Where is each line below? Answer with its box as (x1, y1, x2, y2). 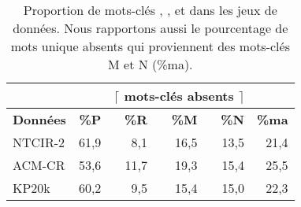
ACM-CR (13, 156, 65, 174)
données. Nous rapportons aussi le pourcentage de (13, 19, 288, 37)
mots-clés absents (124, 87, 234, 105)
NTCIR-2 (13, 133, 65, 151)
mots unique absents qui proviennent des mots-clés (10, 37, 290, 55)
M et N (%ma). (108, 55, 193, 73)
